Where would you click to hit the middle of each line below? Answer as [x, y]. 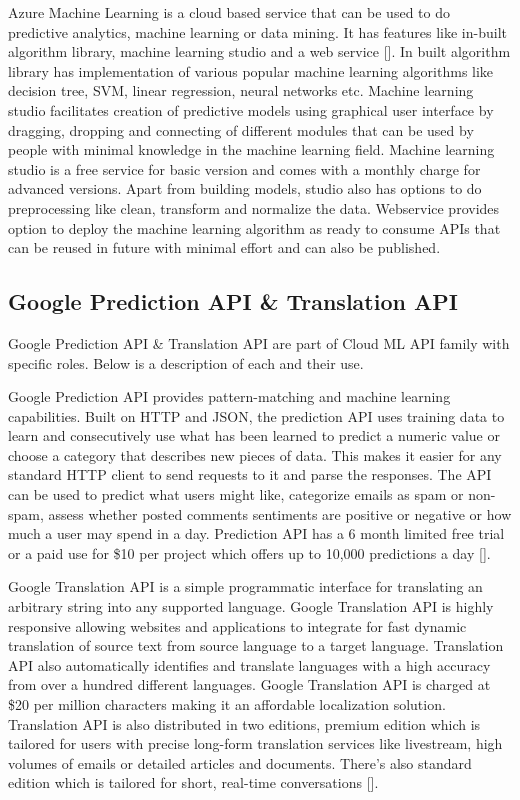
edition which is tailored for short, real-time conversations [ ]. [193, 782]
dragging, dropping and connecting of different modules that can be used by [241, 129]
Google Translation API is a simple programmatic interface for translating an [245, 586]
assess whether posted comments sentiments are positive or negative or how [280, 513]
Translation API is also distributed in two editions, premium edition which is [244, 723]
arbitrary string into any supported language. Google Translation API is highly [251, 606]
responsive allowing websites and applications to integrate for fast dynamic [237, 625]
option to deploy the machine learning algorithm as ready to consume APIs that [254, 227]
